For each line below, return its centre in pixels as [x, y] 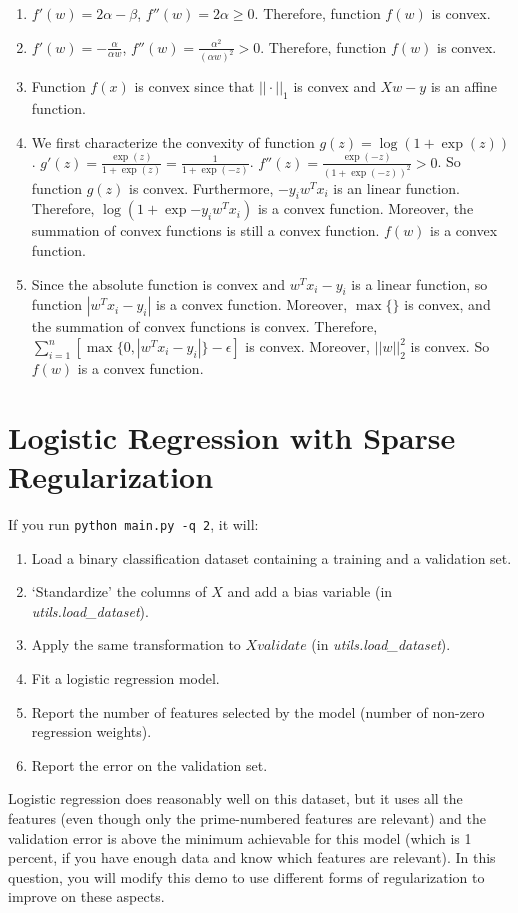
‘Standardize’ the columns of [119, 591]
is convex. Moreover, [307, 346]
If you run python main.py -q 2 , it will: [133, 523]
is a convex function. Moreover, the [365, 208]
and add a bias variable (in [310, 591]
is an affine [464, 86]
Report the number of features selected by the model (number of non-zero [258, 711]
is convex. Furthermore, [201, 187]
